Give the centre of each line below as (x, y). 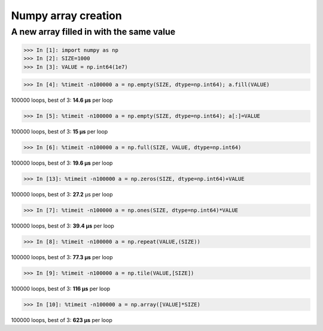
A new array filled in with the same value (93, 32)
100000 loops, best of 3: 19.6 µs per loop (62, 163)
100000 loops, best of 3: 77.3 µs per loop (62, 257)
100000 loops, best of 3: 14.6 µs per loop (62, 100)
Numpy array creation (66, 16)
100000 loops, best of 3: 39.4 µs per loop (63, 226)
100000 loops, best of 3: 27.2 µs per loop (62, 195)
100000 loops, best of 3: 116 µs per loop (61, 289)
